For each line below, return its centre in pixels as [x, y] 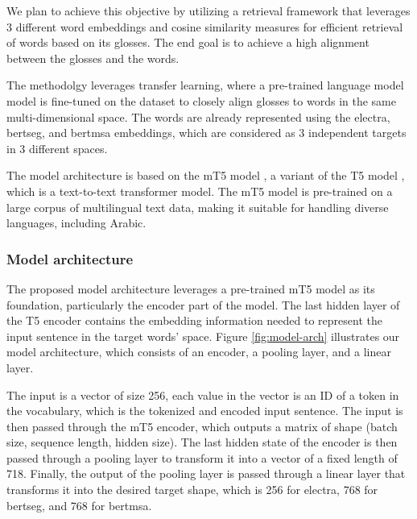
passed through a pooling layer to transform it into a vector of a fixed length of [202, 457]
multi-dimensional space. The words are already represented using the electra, [198, 116]
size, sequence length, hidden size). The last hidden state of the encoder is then [202, 442]
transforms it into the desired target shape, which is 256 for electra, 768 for [192, 490]
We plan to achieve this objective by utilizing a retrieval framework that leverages [208, 10]
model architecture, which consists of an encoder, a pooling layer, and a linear [199, 352]
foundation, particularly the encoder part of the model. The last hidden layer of [203, 304]
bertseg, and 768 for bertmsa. [79, 505]
